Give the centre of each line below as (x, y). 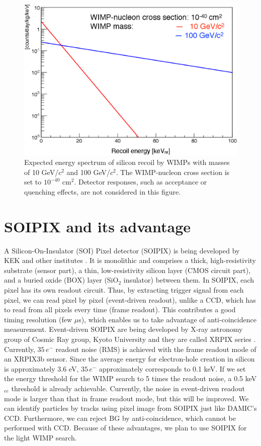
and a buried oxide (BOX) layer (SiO (61, 280)
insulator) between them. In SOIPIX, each (189, 280)
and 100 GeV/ (89, 172)
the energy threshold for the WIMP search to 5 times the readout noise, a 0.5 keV (130, 378)
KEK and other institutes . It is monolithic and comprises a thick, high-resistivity (130, 260)
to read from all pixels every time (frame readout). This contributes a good (120, 309)
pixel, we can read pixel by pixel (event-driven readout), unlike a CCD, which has (130, 299)
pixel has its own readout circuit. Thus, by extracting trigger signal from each (124, 290)
